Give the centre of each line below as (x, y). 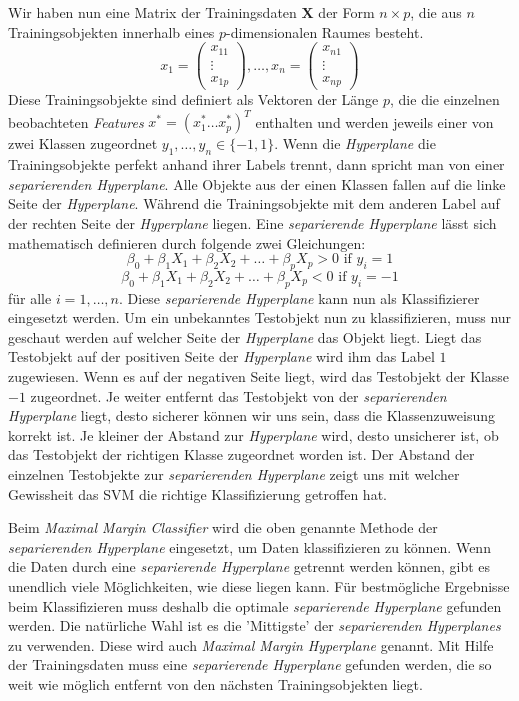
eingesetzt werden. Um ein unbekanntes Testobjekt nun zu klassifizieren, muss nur (260, 317)
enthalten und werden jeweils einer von (374, 121)
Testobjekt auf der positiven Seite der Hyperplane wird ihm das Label (221, 356)
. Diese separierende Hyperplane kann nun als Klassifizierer (299, 297)
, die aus (436, 12)
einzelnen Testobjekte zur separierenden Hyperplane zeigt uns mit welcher (234, 474)
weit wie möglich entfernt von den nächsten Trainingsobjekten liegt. (215, 683)
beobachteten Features (76, 121)
